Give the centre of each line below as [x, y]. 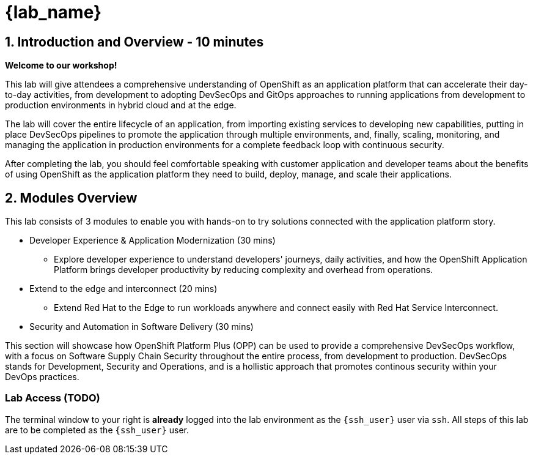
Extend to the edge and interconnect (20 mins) [123, 289]
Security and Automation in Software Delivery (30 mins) [142, 327]
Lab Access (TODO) [53, 398]
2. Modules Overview [71, 198]
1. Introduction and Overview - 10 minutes [134, 42]
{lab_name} [53, 12]
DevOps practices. [42, 377]
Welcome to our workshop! [61, 65]
